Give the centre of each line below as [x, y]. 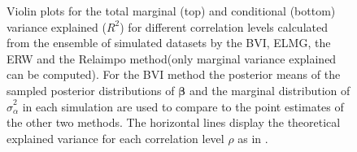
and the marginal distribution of [270, 90]
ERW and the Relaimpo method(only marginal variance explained [172, 58]
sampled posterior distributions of [91, 90]
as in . [253, 138]
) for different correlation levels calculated [224, 26]
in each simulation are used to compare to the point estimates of [183, 106]
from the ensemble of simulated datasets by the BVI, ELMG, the [169, 43]
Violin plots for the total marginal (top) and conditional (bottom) [171, 11]
